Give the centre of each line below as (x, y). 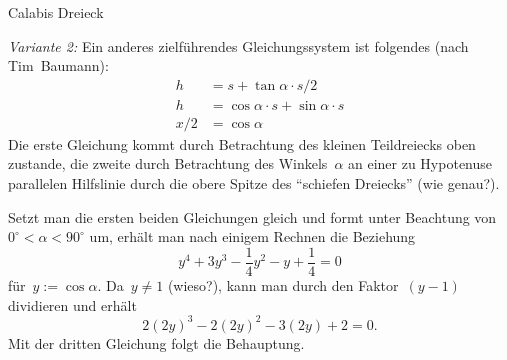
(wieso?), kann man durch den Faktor (283, 284)
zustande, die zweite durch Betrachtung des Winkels (168, 163)
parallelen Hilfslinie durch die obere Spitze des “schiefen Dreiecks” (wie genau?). (254, 183)
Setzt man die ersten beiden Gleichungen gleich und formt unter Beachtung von (252, 216)
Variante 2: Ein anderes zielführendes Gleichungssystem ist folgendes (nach (238, 45)
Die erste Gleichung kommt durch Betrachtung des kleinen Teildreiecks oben (242, 143)
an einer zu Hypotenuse (420, 163)
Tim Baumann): (58, 65)
